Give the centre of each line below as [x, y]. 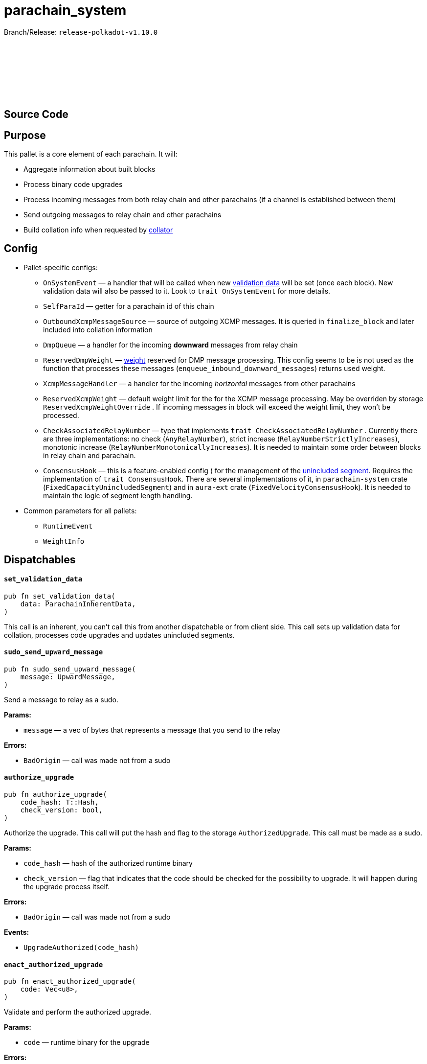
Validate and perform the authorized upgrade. [78, 1012]
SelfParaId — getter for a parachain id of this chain [129, 306]
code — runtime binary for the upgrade [87, 1042]
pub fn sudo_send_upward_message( [70, 669]
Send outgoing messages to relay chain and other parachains [123, 215]
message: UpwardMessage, [68, 677]
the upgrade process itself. [67, 886]
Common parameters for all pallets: [80, 510]
